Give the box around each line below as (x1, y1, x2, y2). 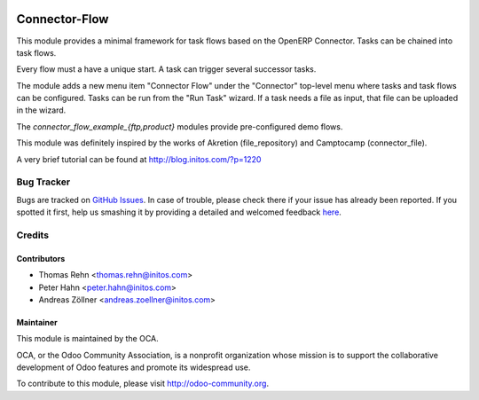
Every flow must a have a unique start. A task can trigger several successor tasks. (16, 64, 317, 75)
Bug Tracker (16, 176, 71, 188)
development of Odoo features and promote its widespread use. (16, 362, 251, 373)
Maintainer (16, 317, 58, 327)
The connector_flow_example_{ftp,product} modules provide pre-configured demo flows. (16, 121, 343, 132)
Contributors (16, 253, 66, 263)
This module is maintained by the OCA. (16, 333, 159, 344)
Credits (16, 229, 49, 241)
